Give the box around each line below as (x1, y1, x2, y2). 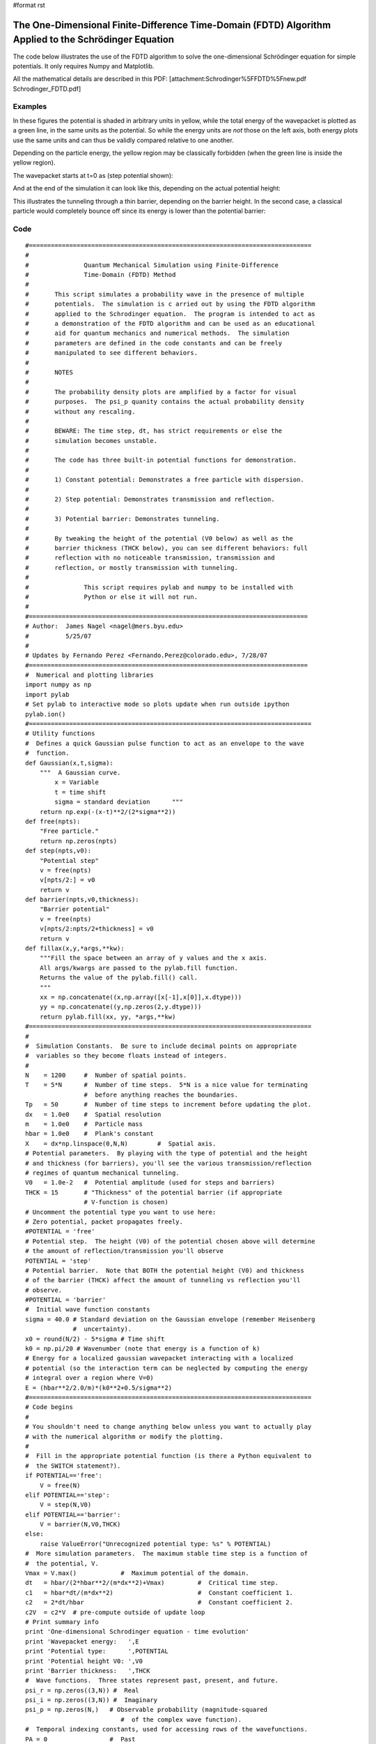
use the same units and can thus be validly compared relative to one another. (13, 136, 234, 144)
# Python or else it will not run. (25, 593, 198, 601)
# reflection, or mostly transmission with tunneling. (25, 564, 238, 571)
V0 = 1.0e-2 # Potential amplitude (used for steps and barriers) (25, 1179, 275, 1187)
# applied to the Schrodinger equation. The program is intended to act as (25, 310, 315, 317)
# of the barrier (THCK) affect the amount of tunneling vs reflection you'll (25, 1277, 301, 1284)
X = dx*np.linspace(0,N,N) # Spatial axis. (25, 1139, 217, 1148)
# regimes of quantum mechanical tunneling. (25, 1169, 180, 1177)
